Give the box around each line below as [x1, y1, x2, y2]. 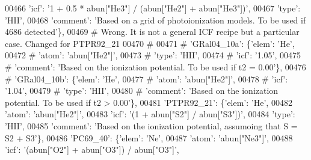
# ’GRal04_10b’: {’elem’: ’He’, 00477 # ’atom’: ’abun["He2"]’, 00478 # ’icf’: [5, 72, 288, 85]
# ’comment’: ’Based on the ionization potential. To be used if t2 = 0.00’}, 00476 [5, 60, 306, 73]
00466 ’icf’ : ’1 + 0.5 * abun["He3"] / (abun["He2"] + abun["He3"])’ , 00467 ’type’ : [5, 2, 301, 14]
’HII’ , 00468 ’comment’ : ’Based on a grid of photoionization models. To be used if [5, 13, 306, 26]
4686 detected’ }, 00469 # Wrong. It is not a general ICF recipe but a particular [5, 25, 300, 38]
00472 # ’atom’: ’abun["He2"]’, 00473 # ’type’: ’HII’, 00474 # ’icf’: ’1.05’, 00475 [5, 49, 301, 61]
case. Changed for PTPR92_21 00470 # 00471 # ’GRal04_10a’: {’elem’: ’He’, [5, 37, 295, 49]
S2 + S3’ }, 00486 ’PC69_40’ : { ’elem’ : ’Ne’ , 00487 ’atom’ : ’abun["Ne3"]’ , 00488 [5, 131, 293, 144]
